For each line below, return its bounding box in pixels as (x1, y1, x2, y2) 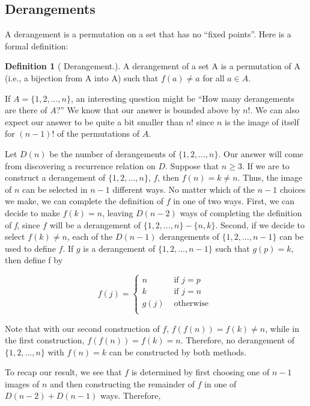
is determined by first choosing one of (131, 366, 270, 378)
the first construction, (5, 334, 85, 346)
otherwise (174, 299, 209, 308)
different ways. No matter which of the (112, 183, 255, 195)
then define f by (5, 254, 63, 266)
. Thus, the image (237, 171, 303, 184)
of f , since (5, 218, 40, 231)
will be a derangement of (49, 218, 141, 231)
